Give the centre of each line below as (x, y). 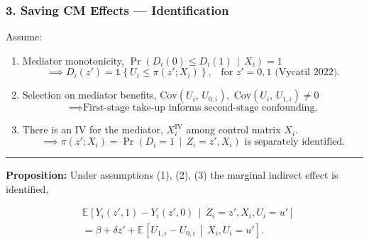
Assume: (24, 37)
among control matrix (233, 129)
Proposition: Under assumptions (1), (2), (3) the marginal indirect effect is (172, 175)
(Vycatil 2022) (306, 73)
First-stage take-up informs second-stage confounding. (200, 108)
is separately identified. (295, 142)
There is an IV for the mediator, (93, 129)
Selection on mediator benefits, (89, 95)
